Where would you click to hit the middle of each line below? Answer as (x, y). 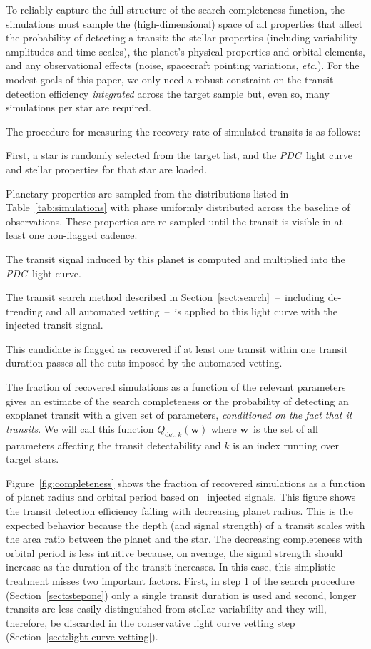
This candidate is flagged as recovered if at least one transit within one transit (177, 348)
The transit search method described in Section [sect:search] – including (166, 297)
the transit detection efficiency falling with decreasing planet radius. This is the (179, 511)
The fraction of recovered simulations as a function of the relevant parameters (176, 387)
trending (24, 311)
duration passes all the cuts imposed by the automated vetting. (144, 363)
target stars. (32, 459)
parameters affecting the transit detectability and (113, 445)
